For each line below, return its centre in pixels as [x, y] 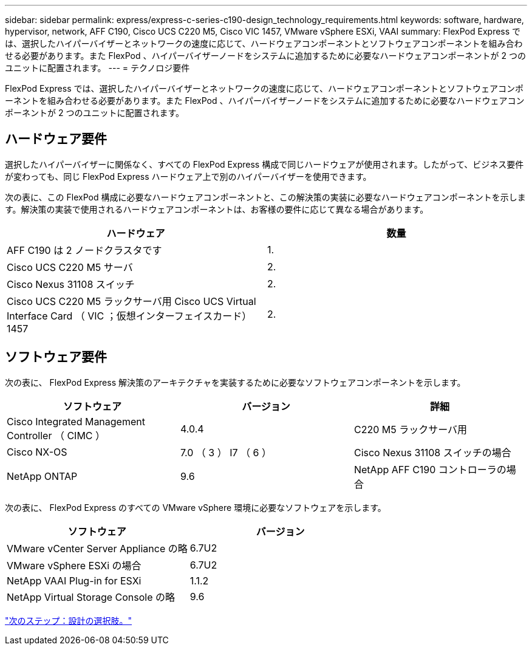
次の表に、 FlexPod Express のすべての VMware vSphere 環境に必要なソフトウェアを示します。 [196, 507]
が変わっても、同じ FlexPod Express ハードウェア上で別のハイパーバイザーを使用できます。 [188, 176]
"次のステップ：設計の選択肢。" [69, 620]
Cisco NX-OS [37, 452]
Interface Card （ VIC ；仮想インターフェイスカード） [129, 316]
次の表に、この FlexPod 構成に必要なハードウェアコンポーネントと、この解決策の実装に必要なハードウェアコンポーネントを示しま [265, 197]
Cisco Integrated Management [76, 421]
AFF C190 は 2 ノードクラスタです [84, 250]
